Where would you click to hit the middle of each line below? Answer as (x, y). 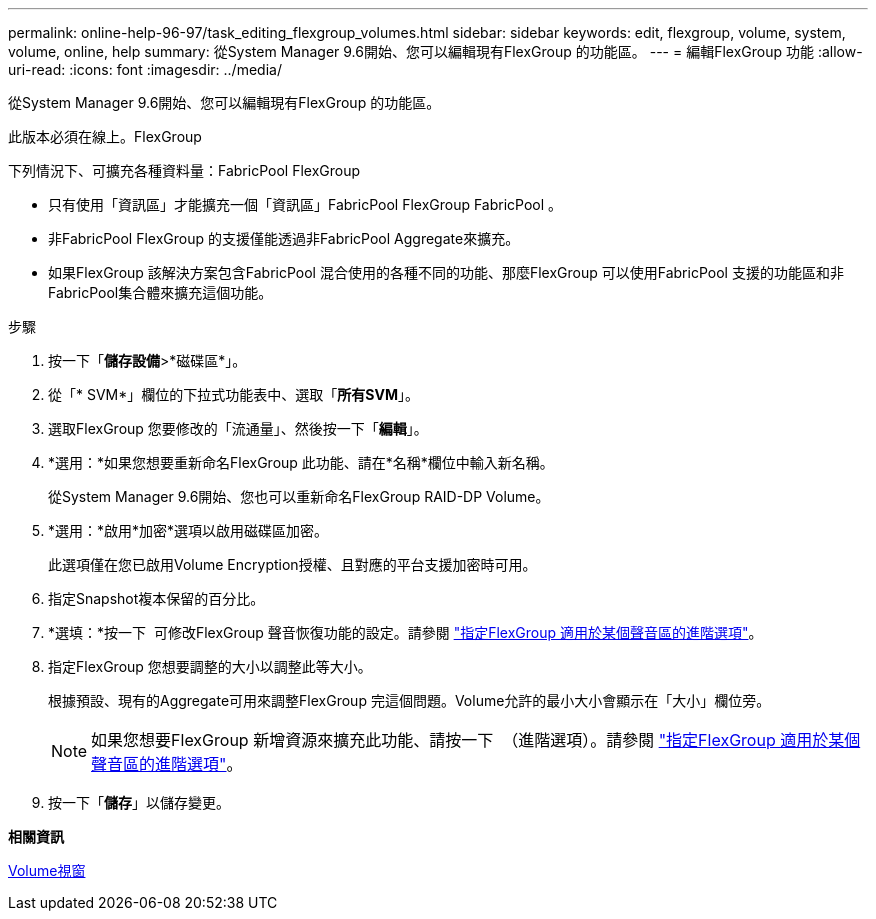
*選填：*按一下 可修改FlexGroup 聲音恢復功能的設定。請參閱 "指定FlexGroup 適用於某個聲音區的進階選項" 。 (405, 632)
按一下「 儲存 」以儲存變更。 (139, 802)
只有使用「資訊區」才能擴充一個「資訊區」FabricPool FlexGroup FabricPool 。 (305, 204)
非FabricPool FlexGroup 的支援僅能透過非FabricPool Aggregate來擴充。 (284, 238)
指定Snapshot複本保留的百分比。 (156, 598)
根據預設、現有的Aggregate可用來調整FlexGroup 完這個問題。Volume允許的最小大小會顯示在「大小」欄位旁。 (409, 700)
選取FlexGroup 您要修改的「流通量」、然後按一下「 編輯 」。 (238, 428)
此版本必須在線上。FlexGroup (105, 136)
